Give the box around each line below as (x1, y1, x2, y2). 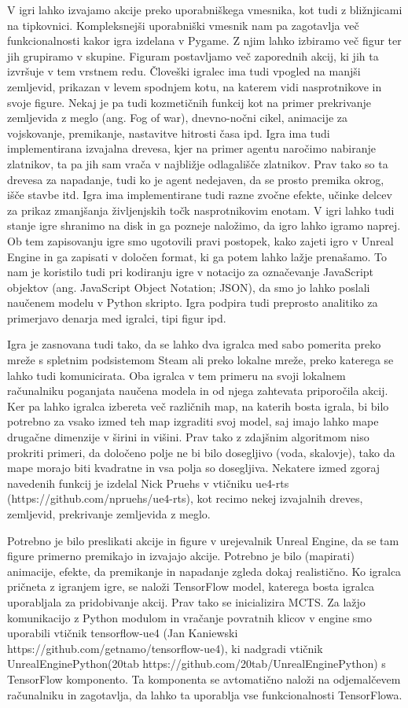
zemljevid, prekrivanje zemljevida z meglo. (7, 506, 211, 522)
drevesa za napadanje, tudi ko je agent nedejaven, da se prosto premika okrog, (7, 171, 384, 187)
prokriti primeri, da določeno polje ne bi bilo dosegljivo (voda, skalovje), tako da (7, 444, 395, 460)
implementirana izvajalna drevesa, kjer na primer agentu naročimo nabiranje (7, 140, 376, 157)
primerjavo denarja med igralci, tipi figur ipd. (7, 309, 226, 326)
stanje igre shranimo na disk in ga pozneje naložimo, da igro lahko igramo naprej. (7, 217, 401, 234)
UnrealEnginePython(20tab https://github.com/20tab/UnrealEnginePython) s (7, 655, 386, 672)
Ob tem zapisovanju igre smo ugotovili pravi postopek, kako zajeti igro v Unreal (7, 232, 394, 249)
